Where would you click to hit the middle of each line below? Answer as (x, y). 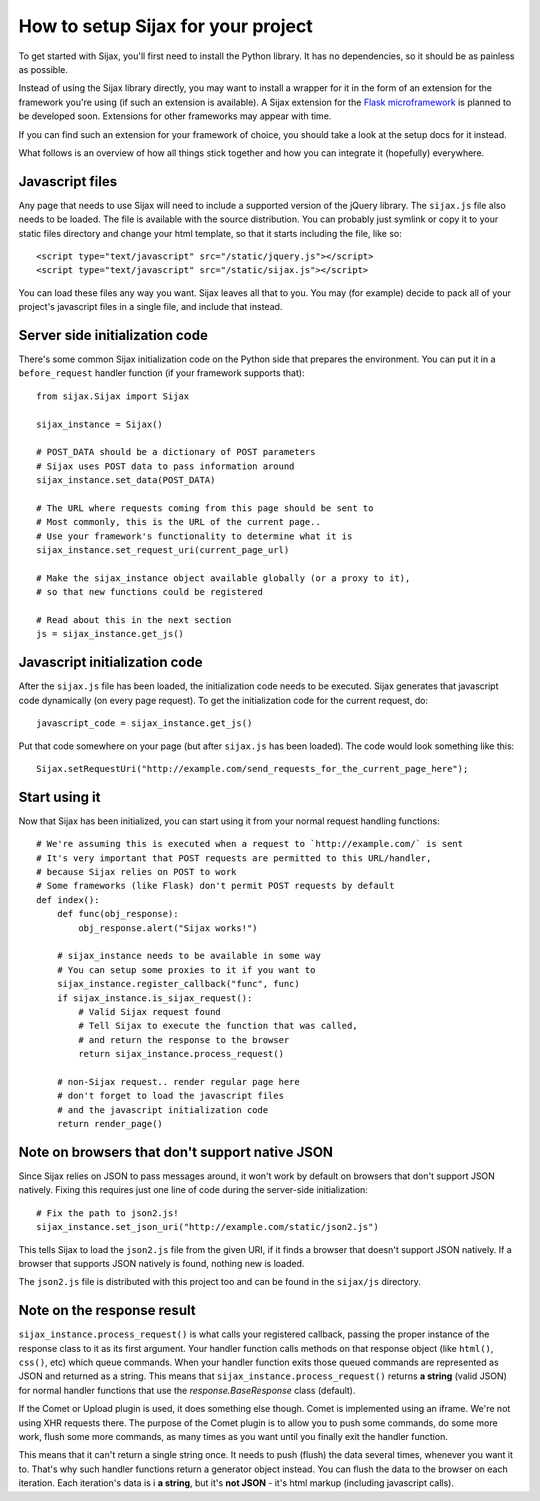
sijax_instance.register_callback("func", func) (178, 984)
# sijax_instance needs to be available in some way (189, 956)
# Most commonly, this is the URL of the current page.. (179, 522)
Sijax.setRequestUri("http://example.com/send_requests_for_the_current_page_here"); (252, 768)
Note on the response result (107, 1310)
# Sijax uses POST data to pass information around (165, 466)
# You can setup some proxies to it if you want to (186, 969)
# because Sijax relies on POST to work (136, 872)
